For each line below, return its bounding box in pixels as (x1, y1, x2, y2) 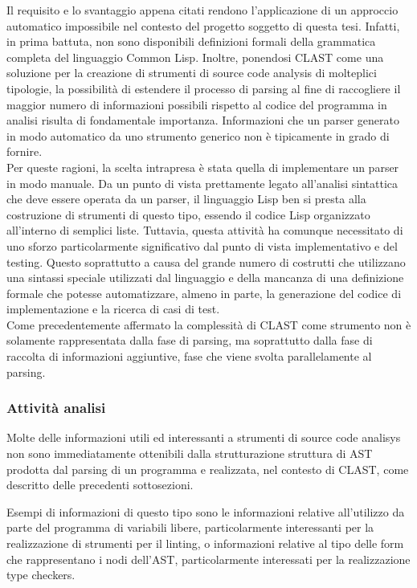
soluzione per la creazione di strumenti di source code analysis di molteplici (6, 64, 377, 81)
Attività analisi (6, 398, 106, 418)
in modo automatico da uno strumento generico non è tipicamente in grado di (6, 127, 390, 144)
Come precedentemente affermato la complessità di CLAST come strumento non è (6, 316, 411, 333)
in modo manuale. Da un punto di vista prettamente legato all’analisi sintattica (6, 174, 398, 191)
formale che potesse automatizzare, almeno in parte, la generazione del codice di (6, 284, 402, 301)
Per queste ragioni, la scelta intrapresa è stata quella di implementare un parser (6, 158, 399, 175)
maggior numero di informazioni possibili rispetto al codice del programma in (6, 96, 387, 112)
